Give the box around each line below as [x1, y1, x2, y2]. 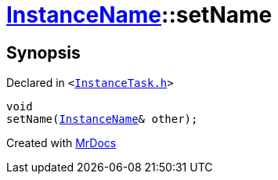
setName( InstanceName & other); [6, 113, 198, 126]
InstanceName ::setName [6, 2, 273, 28]
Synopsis [6, 42, 81, 63]
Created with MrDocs [6, 136, 117, 150]
